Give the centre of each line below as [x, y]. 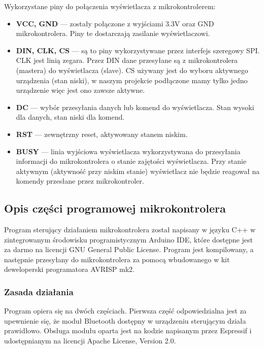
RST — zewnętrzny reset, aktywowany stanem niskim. [102, 134]
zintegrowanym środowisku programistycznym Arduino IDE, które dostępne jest [128, 239]
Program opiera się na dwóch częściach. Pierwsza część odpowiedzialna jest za [125, 311]
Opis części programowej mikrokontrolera [115, 208]
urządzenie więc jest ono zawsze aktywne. [80, 90]
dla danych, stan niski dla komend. [70, 117]
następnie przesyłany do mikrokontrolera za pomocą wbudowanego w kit [117, 259]
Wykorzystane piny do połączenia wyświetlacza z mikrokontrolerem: [110, 6]
